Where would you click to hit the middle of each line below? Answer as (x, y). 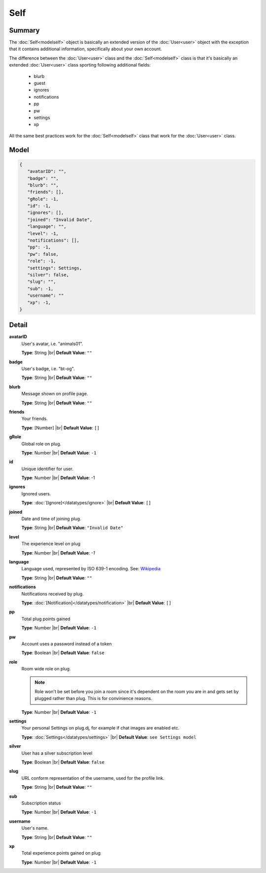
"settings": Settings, (55, 268)
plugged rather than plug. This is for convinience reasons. (93, 698)
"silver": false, (48, 275)
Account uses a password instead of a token (66, 644)
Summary (24, 30)
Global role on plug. (41, 444)
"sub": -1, (40, 289)
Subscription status (41, 803)
